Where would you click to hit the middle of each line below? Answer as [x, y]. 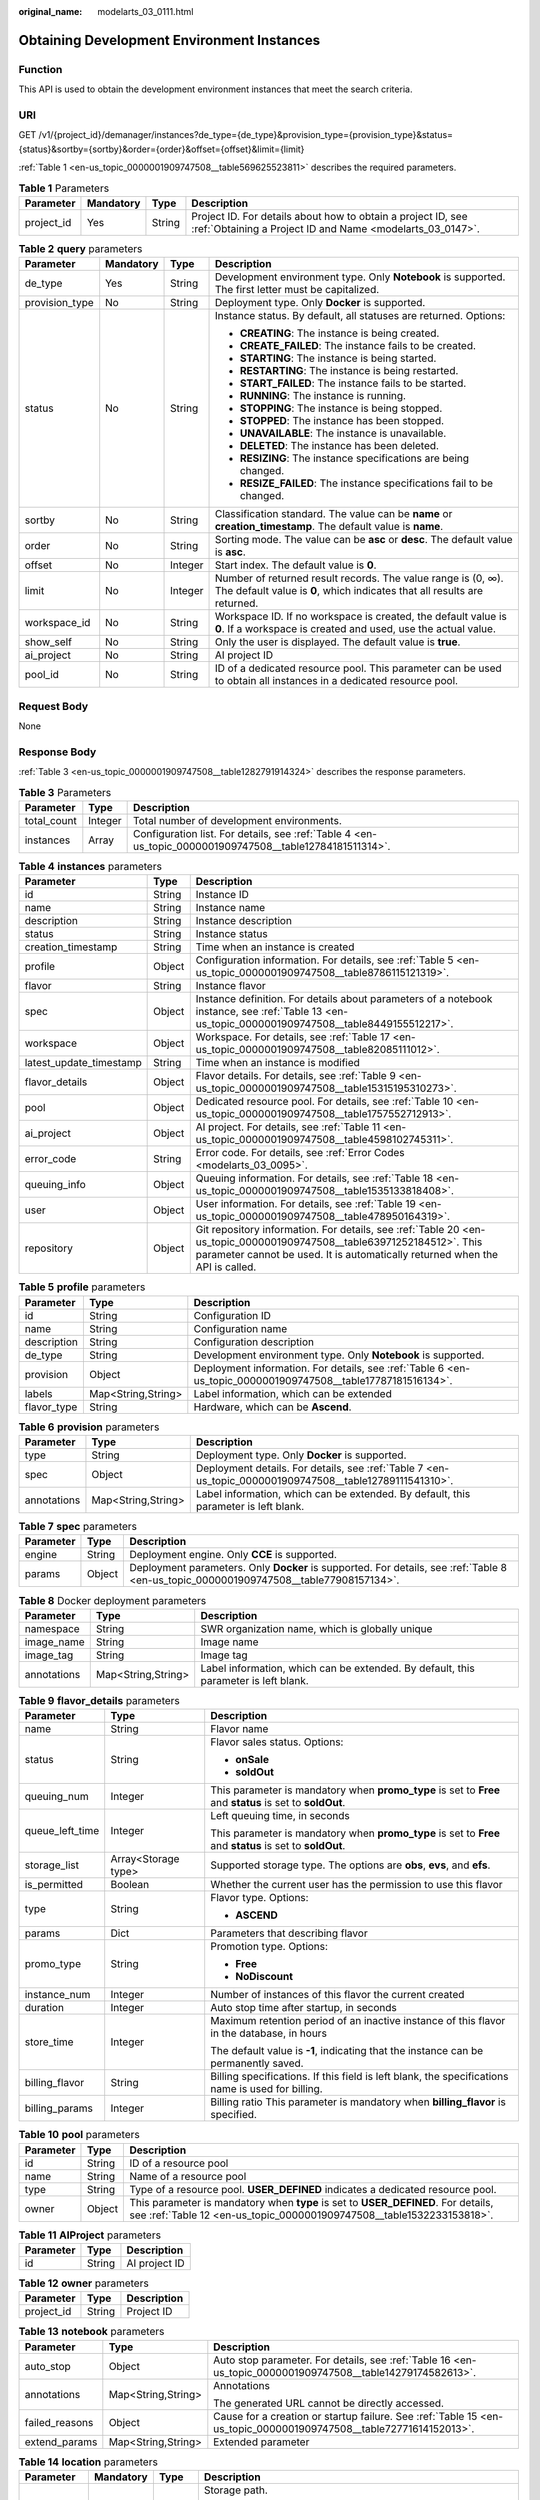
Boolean [130, 1885]
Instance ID [222, 895]
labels [39, 1393]
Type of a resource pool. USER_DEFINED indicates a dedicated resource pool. [313, 2189]
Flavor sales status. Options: [277, 1742]
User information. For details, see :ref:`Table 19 [306, 1204]
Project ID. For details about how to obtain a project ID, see [329, 216]
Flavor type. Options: [259, 1898]
